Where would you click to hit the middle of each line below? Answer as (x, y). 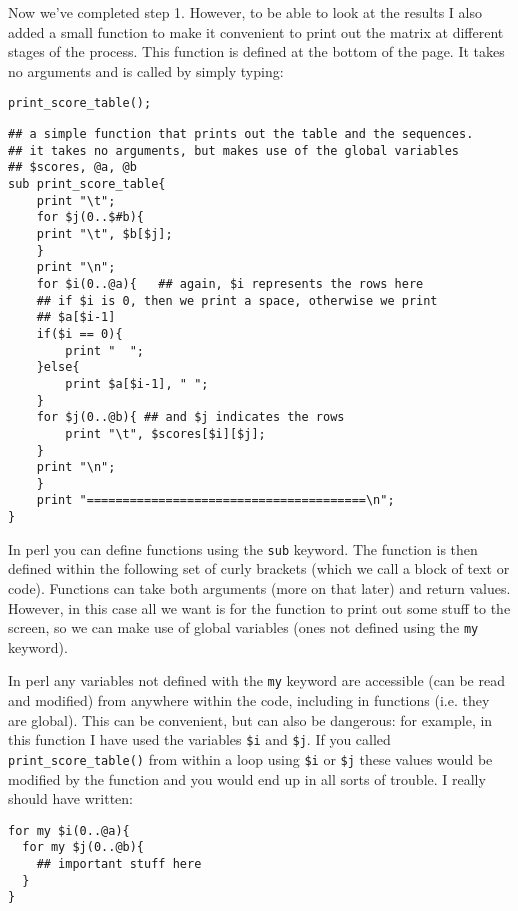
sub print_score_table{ (87, 184)
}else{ (58, 367)
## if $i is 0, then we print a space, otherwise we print (237, 300)
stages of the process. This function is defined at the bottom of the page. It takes (256, 51)
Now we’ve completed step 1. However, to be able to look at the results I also (245, 12)
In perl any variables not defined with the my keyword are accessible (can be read (256, 680)
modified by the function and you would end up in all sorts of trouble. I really (247, 778)
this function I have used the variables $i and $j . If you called (199, 739)
